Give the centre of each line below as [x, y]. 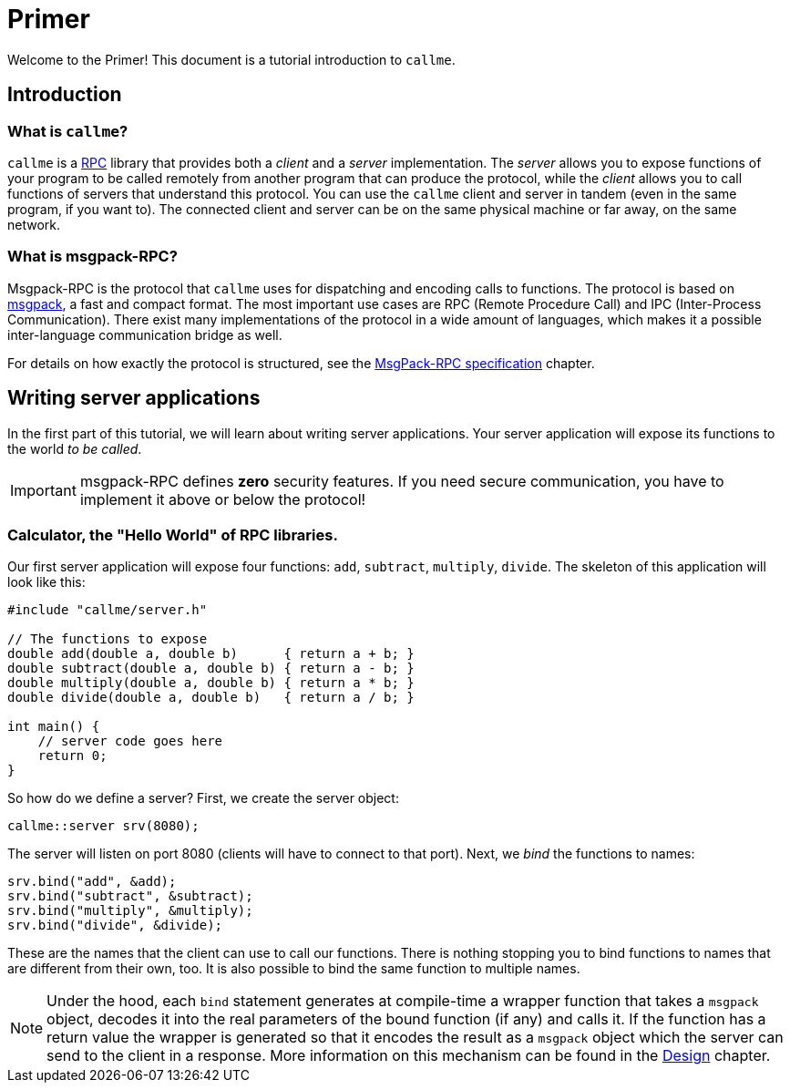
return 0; [72, 756]
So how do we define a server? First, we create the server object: [203, 798]
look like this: [46, 582]
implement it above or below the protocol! [223, 499]
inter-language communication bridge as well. [145, 334]
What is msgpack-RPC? [92, 257]
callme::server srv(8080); [103, 826]
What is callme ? [68, 131]
